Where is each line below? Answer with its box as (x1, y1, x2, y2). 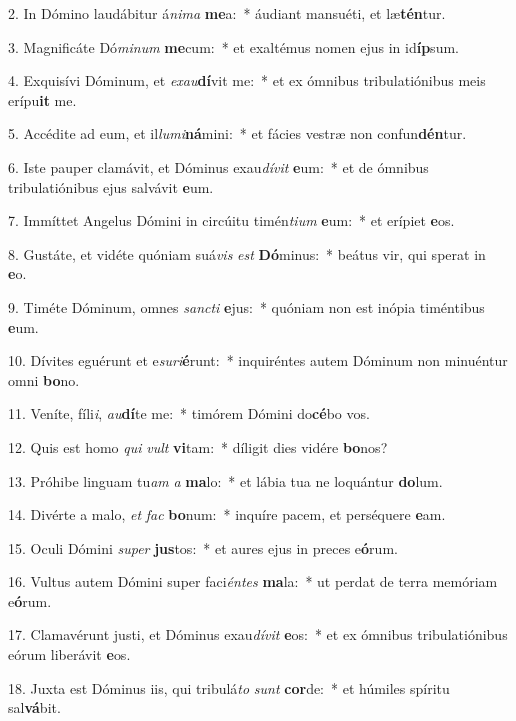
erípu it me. (8, 89, 77, 110)
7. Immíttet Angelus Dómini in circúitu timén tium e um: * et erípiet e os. (8, 210, 455, 231)
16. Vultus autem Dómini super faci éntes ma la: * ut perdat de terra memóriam (8, 571, 498, 592)
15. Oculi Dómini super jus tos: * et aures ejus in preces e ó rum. (8, 537, 398, 558)
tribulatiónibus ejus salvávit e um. (8, 176, 214, 197)
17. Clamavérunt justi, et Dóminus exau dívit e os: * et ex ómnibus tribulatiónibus (8, 624, 508, 645)
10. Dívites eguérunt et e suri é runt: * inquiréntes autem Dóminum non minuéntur (8, 350, 508, 371)
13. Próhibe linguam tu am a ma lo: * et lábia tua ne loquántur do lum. (8, 470, 443, 491)
